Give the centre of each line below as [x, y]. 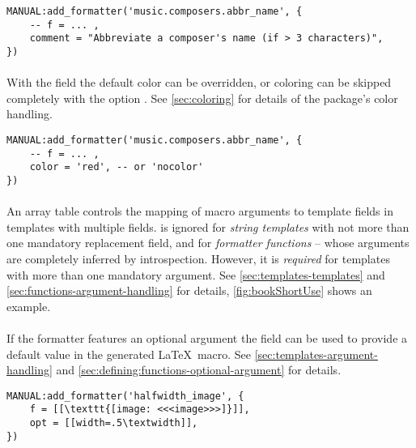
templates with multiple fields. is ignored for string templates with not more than [208, 226]
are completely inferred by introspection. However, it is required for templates [198, 258]
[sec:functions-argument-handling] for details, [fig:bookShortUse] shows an [189, 290]
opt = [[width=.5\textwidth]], [114, 423]
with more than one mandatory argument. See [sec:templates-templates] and [196, 274]
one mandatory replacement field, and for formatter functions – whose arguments [208, 243]
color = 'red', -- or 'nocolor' [117, 167]
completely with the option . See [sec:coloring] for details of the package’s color [202, 98]
